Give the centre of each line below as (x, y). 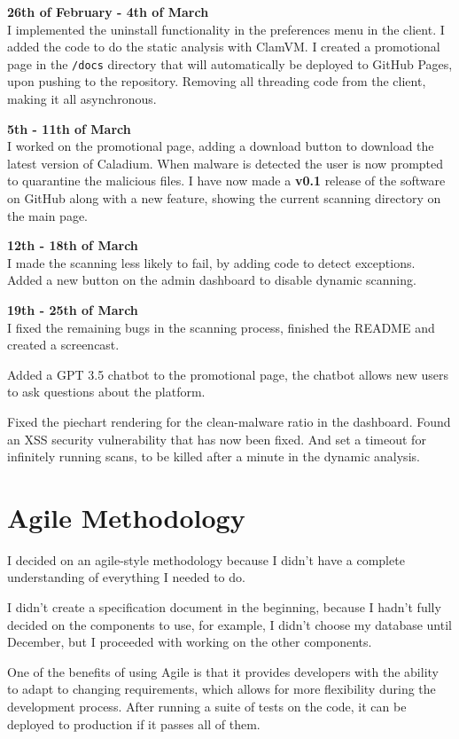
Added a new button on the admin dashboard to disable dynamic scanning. (212, 280)
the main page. (47, 215)
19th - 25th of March (73, 309)
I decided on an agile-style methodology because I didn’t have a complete (206, 559)
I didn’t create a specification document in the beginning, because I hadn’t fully (224, 607)
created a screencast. (63, 345)
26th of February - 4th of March (108, 12)
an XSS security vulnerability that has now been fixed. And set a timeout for (217, 439)
